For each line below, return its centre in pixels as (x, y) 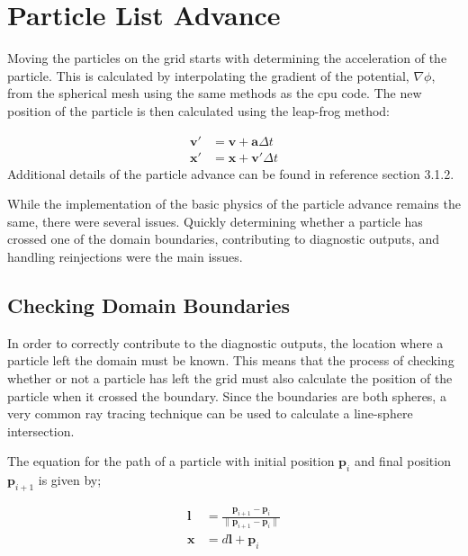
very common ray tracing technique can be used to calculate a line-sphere (210, 413)
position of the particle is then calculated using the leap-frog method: (198, 110)
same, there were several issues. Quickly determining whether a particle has (215, 221)
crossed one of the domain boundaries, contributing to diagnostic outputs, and (224, 239)
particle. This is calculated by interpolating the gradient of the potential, (208, 75)
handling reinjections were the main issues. (125, 256)
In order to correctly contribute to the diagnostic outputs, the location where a (225, 342)
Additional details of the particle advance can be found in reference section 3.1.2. (231, 173)
